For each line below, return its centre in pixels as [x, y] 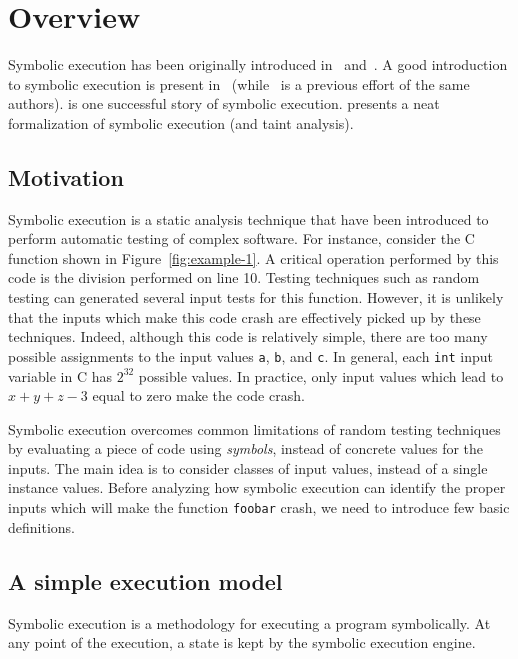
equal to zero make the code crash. [198, 395]
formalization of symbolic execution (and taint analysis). [181, 122]
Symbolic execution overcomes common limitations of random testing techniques [254, 428]
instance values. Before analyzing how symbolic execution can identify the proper [257, 487]
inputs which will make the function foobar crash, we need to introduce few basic [259, 507]
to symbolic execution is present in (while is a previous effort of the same [239, 83]
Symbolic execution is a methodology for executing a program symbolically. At [249, 622]
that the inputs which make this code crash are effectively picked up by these [244, 316]
